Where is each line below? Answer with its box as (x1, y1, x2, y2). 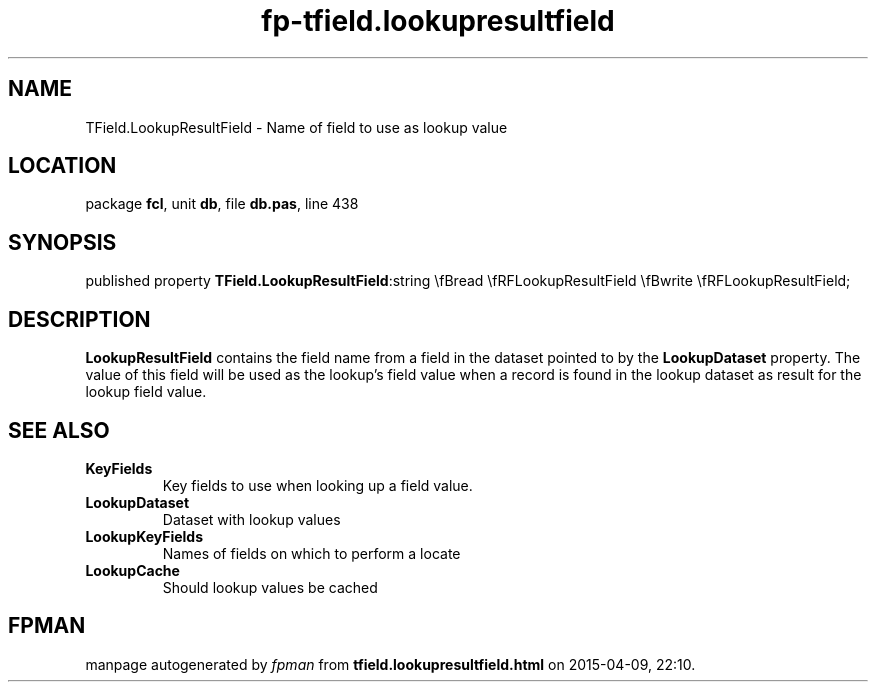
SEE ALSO (8, 417, 110, 443)
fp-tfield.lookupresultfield (261, 4, 615, 38)
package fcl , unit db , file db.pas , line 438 (85, 195, 359, 213)
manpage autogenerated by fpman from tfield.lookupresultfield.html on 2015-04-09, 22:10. (85, 655, 696, 673)
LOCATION (8, 153, 117, 179)
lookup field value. (85, 383, 207, 401)
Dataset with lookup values (162, 510, 341, 528)
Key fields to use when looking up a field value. (162, 476, 473, 494)
